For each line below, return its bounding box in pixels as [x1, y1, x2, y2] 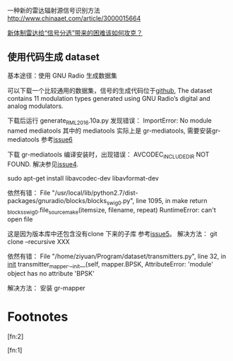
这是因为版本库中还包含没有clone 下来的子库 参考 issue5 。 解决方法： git [7, 230, 217, 238]
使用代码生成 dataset [7, 51, 100, 63]
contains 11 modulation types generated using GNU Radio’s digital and [7, 94, 210, 102]
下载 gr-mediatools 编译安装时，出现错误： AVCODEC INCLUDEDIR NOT [7, 150, 210, 160]
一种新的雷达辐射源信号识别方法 [7, 6, 100, 14]
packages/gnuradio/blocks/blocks [7, 197, 107, 205]
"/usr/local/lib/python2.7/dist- [52, 189, 139, 197]
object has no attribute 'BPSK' [7, 269, 95, 277]
